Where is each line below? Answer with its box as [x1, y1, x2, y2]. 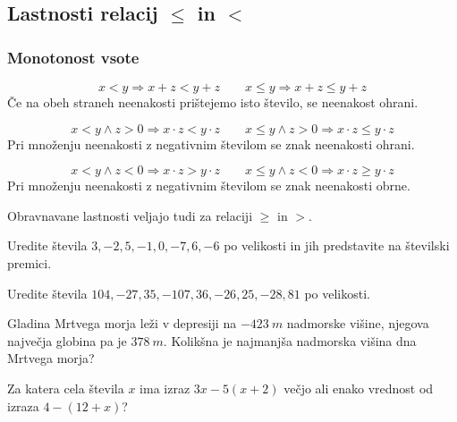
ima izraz [140, 378, 190, 397]
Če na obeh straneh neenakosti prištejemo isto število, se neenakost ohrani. [7, 93, 419, 111]
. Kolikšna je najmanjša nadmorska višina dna [163, 331, 417, 350]
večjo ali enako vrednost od [284, 378, 434, 397]
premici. [7, 253, 52, 272]
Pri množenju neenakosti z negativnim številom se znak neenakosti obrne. [7, 176, 410, 195]
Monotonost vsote [7, 46, 140, 68]
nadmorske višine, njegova [286, 314, 429, 333]
